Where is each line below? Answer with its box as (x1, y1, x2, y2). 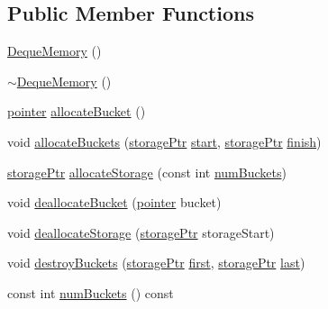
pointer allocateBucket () (7, 102, 146, 121)
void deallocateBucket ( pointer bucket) (7, 193, 222, 212)
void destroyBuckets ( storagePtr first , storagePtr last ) (7, 253, 305, 272)
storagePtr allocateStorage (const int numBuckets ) (7, 162, 287, 181)
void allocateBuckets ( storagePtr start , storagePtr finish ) (7, 132, 322, 150)
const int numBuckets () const (7, 283, 174, 302)
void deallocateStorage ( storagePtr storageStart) (7, 223, 275, 241)
